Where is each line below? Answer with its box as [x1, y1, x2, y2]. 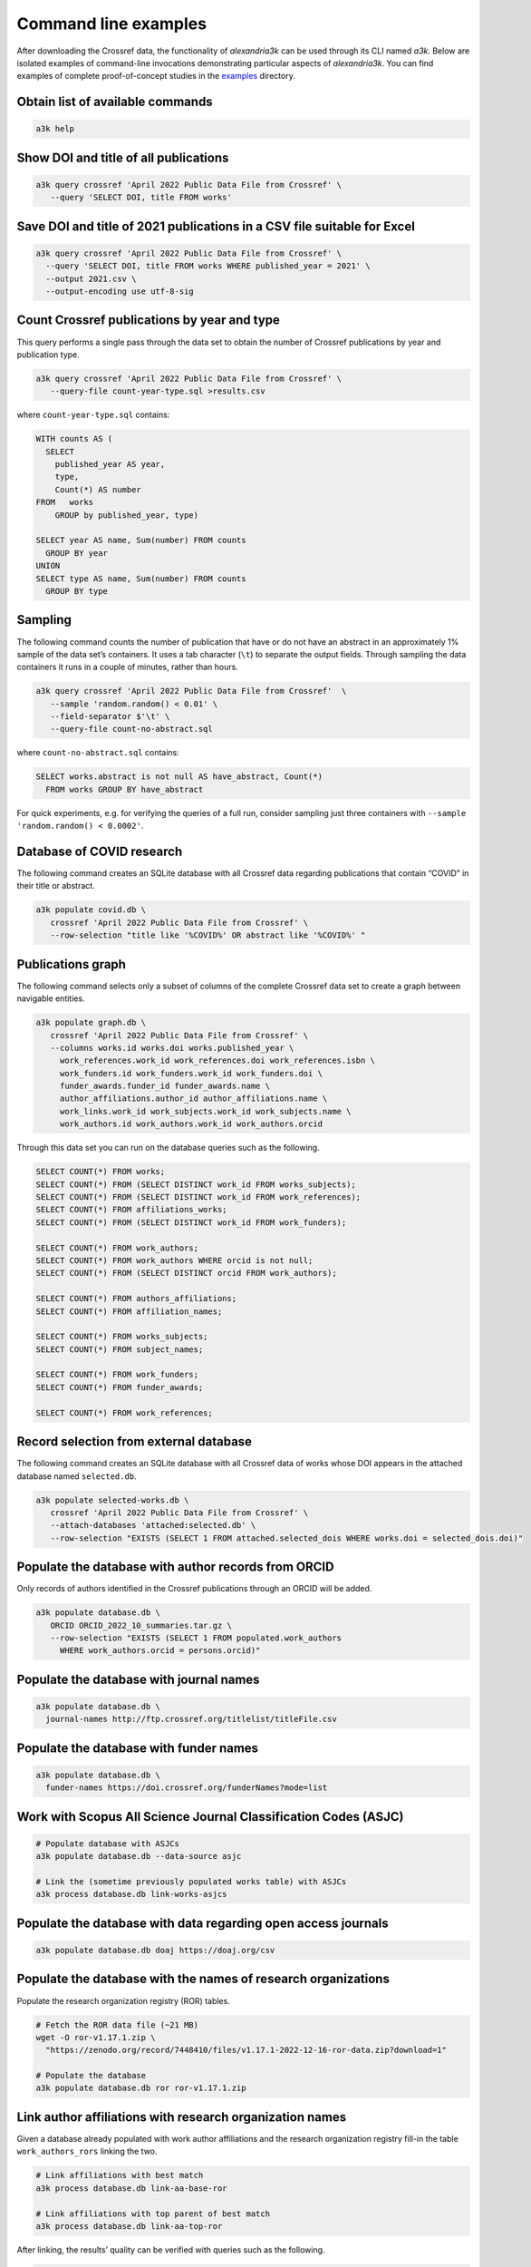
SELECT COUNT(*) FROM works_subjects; [35, 1331, 208, 1342]
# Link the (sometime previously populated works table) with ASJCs [35, 1877, 347, 1887]
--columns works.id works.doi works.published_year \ [50, 1043, 294, 1053]
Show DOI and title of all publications [16, 150, 229, 165]
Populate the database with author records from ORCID [16, 1560, 334, 1575]
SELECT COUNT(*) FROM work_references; [35, 1407, 213, 1418]
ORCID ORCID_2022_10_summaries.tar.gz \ [50, 1620, 233, 1630]
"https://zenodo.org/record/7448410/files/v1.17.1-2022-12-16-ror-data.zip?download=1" [45, 2045, 448, 2056]
